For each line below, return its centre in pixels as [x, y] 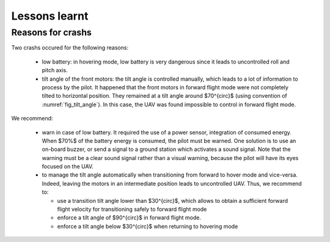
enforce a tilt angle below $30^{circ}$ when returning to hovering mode [148, 226]
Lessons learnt [50, 16]
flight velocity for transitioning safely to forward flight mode [132, 209]
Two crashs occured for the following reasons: [70, 48]
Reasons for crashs [51, 32]
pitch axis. [55, 70]
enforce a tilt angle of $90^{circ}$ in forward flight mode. [129, 218]
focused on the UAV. [68, 167]
